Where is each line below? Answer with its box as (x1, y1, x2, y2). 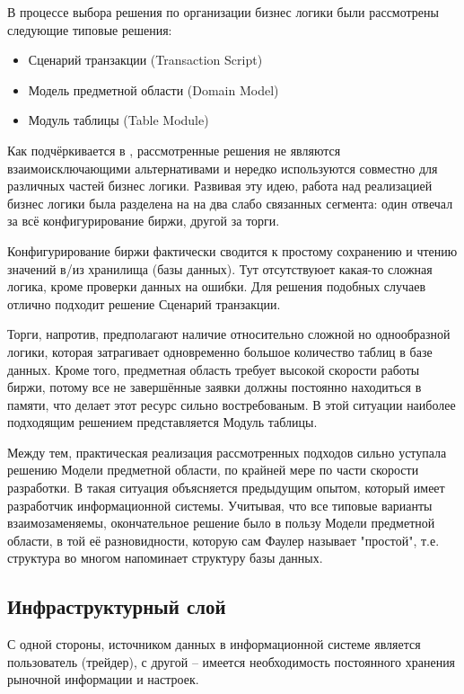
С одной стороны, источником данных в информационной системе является (7, 635, 421, 654)
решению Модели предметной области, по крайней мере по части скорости (7, 460, 419, 479)
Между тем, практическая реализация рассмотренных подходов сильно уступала (7, 442, 447, 461)
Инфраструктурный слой (7, 592, 226, 620)
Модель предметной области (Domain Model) (28, 80, 279, 99)
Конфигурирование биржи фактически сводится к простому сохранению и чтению (7, 241, 458, 260)
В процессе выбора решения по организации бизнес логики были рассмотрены (7, 3, 439, 21)
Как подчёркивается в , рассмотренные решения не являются (7, 140, 341, 159)
